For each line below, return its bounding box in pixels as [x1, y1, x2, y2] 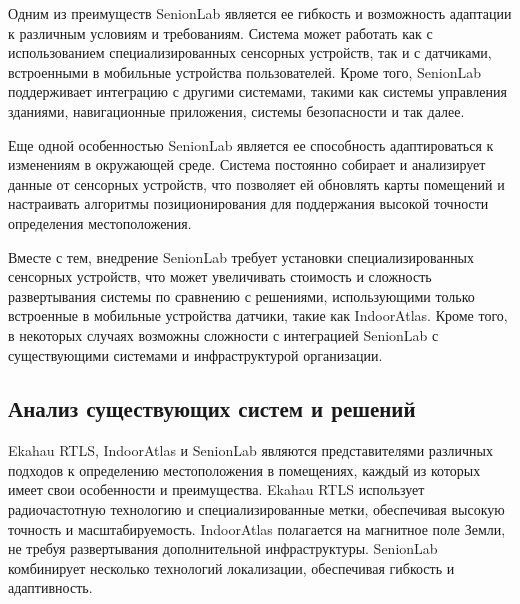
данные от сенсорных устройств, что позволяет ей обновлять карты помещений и [8, 173, 505, 194]
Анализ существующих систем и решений [8, 393, 416, 424]
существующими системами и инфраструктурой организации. [8, 344, 383, 365]
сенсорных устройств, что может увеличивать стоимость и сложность [8, 266, 432, 287]
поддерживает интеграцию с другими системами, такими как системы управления [8, 81, 507, 102]
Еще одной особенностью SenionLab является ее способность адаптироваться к [8, 134, 494, 155]
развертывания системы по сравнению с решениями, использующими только [8, 285, 475, 306]
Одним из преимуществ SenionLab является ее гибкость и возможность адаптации [8, 3, 512, 23]
